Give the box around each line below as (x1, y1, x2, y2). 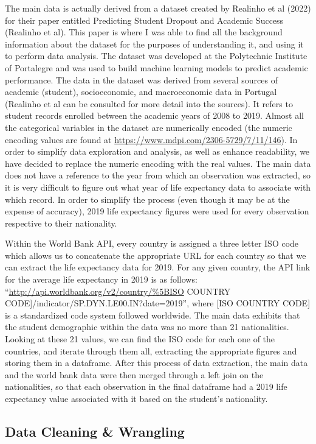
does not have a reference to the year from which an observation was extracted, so (5, 169, 311, 181)
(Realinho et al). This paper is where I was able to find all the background (5, 26, 283, 38)
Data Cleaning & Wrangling (5, 421, 185, 440)
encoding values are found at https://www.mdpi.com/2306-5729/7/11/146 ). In (5, 133, 298, 146)
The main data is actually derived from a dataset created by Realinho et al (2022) (5, 2, 311, 14)
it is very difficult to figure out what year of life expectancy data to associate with (5, 180, 311, 193)
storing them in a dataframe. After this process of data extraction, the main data (5, 356, 308, 369)
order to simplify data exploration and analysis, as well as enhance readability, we (5, 145, 310, 158)
